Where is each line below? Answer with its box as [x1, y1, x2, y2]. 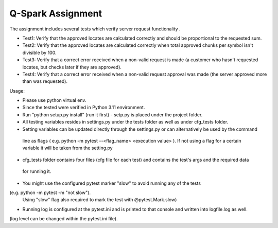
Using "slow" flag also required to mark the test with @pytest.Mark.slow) [22, 197, 177, 203]
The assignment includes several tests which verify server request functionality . [9, 26, 181, 32]
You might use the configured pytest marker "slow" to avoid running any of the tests [22, 180, 201, 186]
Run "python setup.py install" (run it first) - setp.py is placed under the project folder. [22, 111, 203, 118]
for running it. [22, 168, 51, 174]
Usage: [9, 87, 25, 94]
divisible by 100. [22, 49, 57, 56]
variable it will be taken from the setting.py [22, 145, 113, 151]
